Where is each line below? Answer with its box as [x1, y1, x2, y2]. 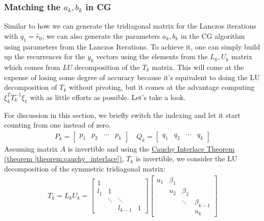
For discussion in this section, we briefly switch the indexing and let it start [4, 109, 241, 120]
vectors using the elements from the [96, 51, 208, 62]
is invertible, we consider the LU [136, 153, 237, 164]
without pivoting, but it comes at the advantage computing [68, 82, 255, 92]
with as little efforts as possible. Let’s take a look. [30, 91, 186, 102]
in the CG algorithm [181, 30, 245, 41]
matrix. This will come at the [152, 62, 244, 72]
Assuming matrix [4, 143, 58, 154]
